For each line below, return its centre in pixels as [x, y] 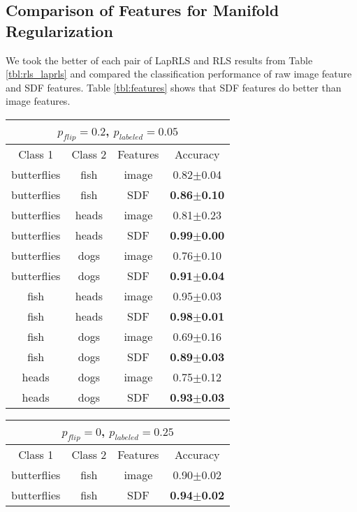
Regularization [59, 30]
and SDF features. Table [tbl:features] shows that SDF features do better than [174, 87]
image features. [38, 101]
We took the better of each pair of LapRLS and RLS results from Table [159, 60]
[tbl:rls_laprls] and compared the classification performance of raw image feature [179, 74]
